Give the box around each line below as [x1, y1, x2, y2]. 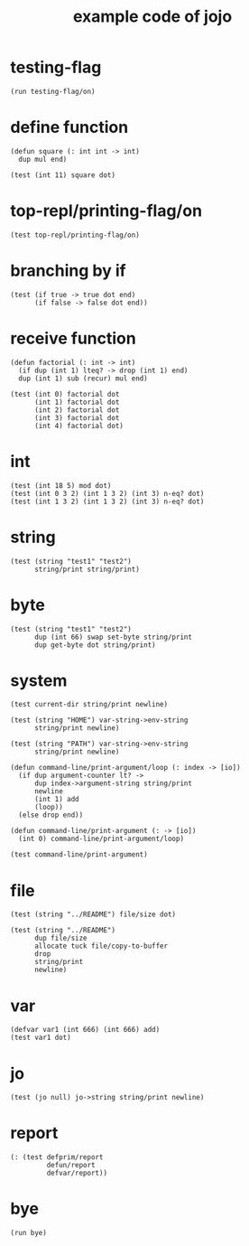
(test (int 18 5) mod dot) [10, 481, 112, 490]
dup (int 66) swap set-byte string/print [33, 632, 193, 642]
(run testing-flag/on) [10, 87, 96, 96]
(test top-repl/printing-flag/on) [10, 230, 141, 239]
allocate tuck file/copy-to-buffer [33, 942, 169, 951]
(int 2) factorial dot [33, 405, 120, 415]
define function [10, 117, 129, 137]
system [10, 670, 68, 690]
